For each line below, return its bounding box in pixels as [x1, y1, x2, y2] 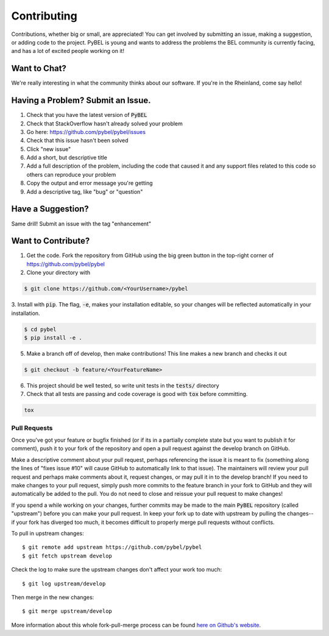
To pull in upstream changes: [11, 529, 85, 537]
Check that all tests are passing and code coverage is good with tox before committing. [26, 390, 248, 398]
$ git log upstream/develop [22, 580, 106, 587]
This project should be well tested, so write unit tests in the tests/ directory [26, 381, 219, 389]
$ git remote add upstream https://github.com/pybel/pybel [22, 544, 202, 551]
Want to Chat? [11, 63, 67, 74]
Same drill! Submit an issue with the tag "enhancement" [11, 220, 152, 227]
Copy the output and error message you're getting [26, 180, 153, 187]
